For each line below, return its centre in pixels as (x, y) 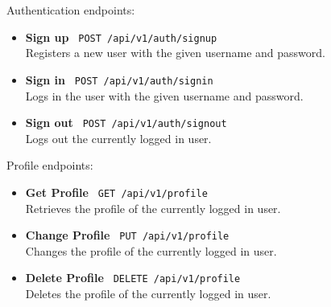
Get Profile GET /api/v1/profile (116, 192)
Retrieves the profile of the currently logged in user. (153, 208)
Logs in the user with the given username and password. (164, 95)
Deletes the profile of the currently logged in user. (148, 294)
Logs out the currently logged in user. (118, 138)
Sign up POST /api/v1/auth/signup (121, 37)
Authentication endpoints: (71, 10)
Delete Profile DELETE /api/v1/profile (133, 278)
